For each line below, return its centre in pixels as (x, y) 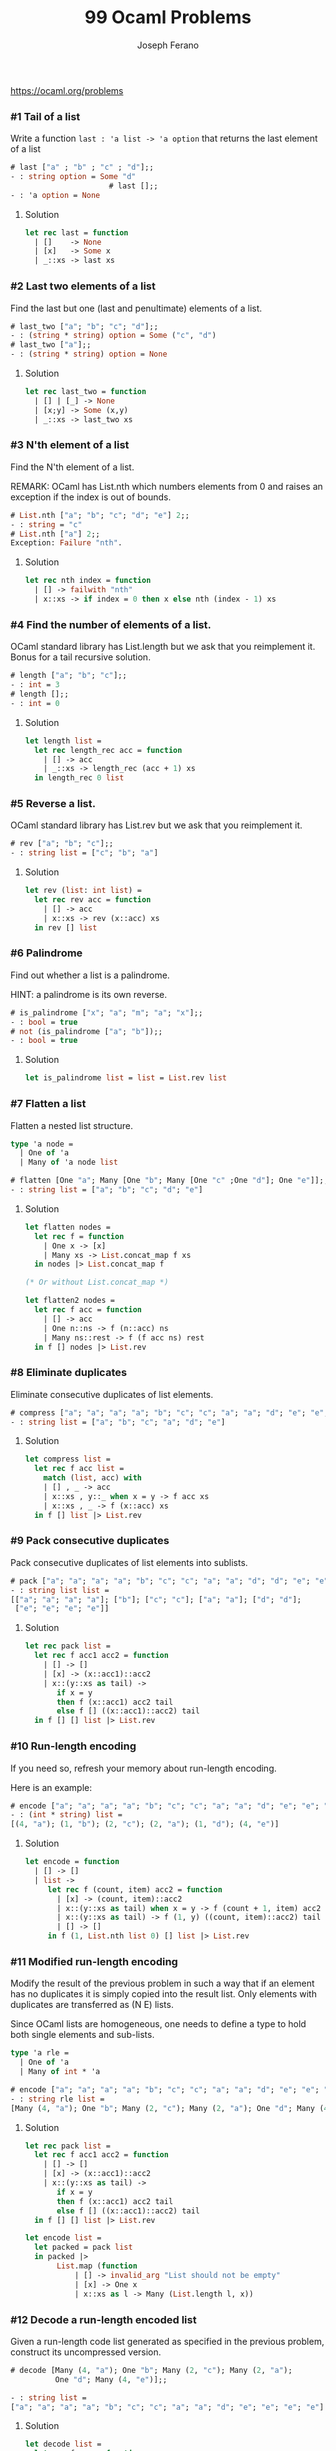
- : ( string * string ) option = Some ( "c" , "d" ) (113, 336)
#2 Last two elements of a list (83, 286)
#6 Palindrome (46, 953)
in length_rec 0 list (79, 778)
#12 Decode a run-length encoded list (103, 2319)
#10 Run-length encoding (73, 1746)
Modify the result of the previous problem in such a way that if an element (162, 1983)
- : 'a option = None (55, 195)
